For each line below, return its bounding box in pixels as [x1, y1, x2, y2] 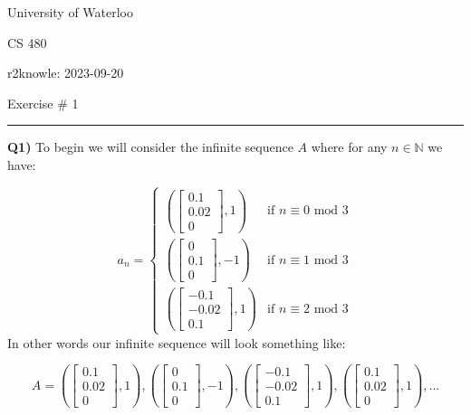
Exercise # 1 [7, 93, 79, 112]
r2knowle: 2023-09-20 [7, 63, 124, 82]
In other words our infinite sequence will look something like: [7, 333, 346, 352]
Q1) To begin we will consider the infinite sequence [7, 137, 293, 156]
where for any [311, 137, 388, 156]
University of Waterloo [7, 3, 134, 21]
